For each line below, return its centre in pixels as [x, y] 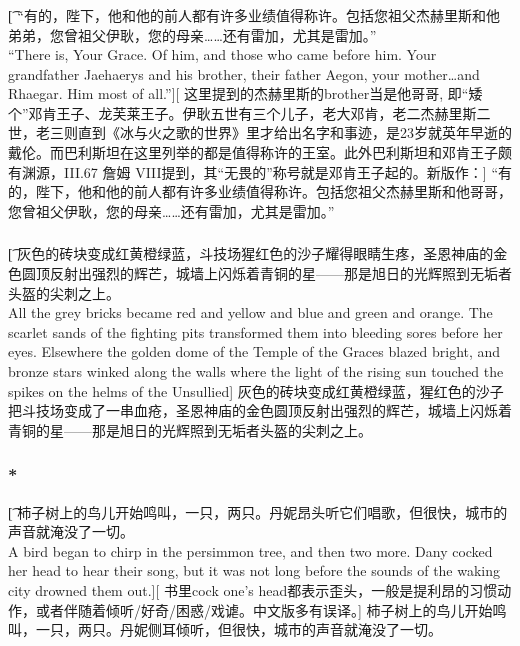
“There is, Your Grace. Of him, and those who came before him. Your [222, 54]
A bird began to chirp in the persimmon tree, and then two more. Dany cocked [250, 550]
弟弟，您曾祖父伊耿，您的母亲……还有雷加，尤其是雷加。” [192, 34]
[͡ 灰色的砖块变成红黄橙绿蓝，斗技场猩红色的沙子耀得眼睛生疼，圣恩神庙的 [251, 253]
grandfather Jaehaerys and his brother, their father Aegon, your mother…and [244, 73]
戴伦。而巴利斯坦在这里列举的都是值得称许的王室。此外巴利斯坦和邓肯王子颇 [260, 152]
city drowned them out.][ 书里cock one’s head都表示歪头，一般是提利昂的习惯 [253, 589]
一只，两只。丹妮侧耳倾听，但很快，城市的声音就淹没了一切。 [238, 629]
